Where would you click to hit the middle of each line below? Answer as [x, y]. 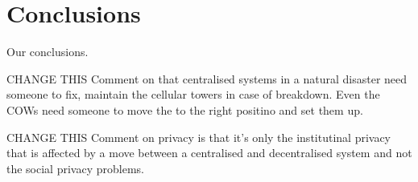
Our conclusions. [48, 52]
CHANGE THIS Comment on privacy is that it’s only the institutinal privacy [199, 137]
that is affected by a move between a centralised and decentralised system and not [209, 153]
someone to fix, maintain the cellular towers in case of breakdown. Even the [193, 94]
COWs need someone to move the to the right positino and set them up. [185, 109]
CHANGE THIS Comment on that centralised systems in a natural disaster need [207, 78]
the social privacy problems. [75, 168]
